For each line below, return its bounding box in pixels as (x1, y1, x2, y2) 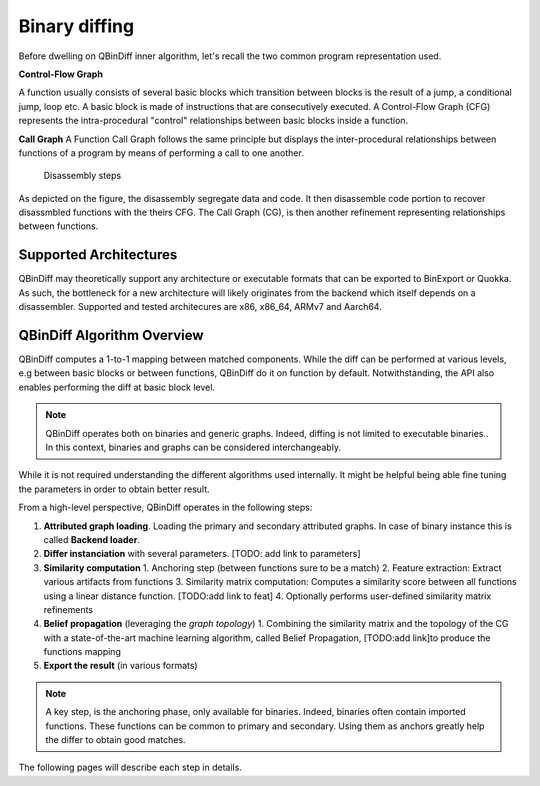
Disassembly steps (43, 170, 122, 182)
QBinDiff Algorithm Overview (18, 326, 204, 344)
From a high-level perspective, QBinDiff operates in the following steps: (18, 501, 313, 514)
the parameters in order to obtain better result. (18, 483, 210, 495)
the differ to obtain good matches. (45, 734, 186, 746)
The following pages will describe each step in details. (18, 761, 242, 774)
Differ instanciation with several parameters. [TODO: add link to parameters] (43, 548, 361, 560)
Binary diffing (18, 15, 135, 37)
